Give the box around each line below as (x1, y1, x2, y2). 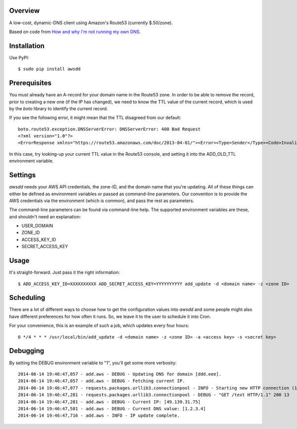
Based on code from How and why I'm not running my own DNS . (9, 29, 141, 35)
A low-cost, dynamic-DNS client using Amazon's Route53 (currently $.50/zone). (9, 20, 173, 26)
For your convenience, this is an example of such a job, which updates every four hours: (9, 323, 189, 329)
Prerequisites (9, 79, 51, 87)
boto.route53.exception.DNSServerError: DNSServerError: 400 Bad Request (18, 126, 201, 132)
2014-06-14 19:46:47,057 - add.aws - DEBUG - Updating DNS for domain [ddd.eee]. (18, 371, 222, 377)
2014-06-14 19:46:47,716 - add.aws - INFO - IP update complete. (18, 413, 180, 419)
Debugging (9, 346, 45, 355)
